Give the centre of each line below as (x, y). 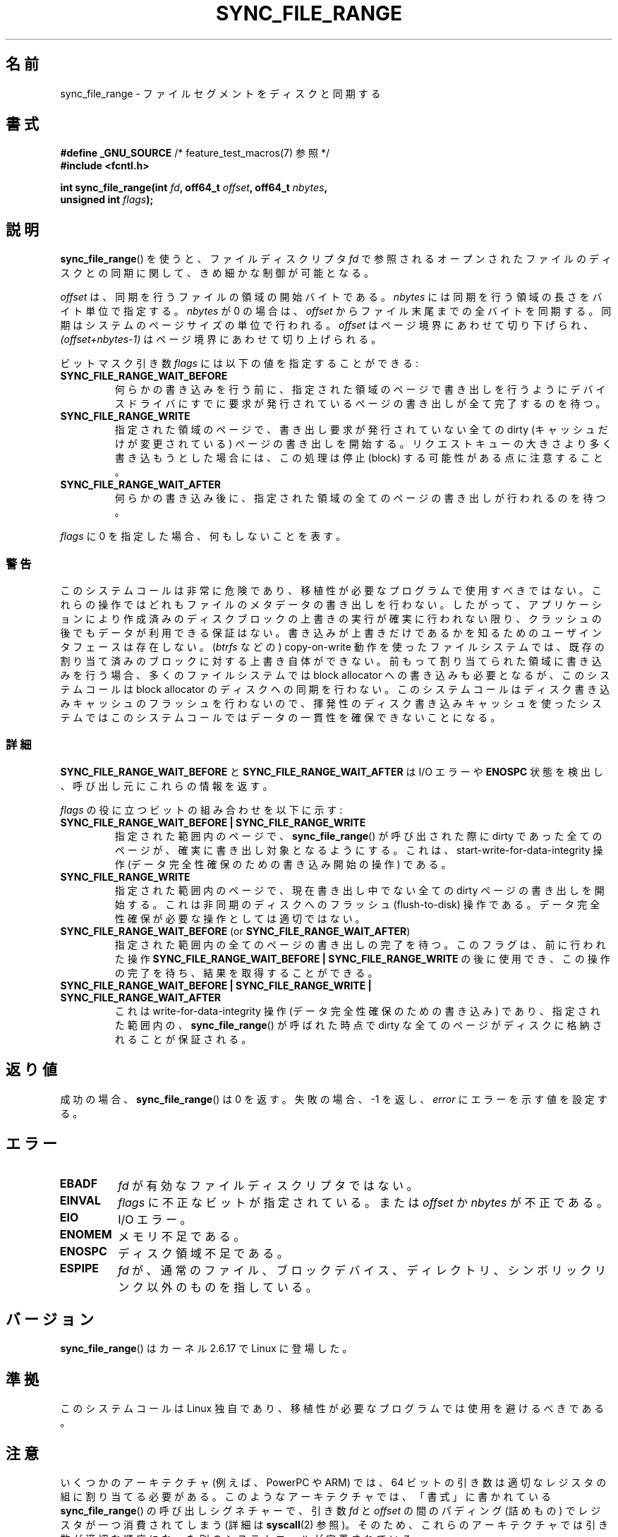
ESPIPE (79, 1268)
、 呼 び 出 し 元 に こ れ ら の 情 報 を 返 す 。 (166, 785)
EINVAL (80, 1201)
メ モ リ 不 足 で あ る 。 (182, 1237)
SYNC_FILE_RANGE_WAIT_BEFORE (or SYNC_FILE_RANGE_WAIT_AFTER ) (235, 931)
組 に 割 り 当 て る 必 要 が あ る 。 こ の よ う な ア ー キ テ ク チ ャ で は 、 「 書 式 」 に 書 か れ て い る (306, 1496)
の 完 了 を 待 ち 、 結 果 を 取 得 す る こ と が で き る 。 (246, 972)
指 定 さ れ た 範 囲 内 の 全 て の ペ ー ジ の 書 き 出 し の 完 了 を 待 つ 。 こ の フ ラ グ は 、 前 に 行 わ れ (360, 944)
